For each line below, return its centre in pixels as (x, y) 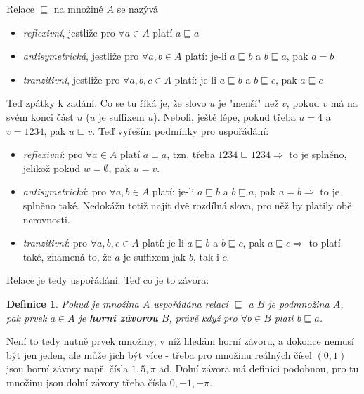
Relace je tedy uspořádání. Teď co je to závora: (108, 280)
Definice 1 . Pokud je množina (73, 303)
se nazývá (138, 8)
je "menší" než (248, 103)
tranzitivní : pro (55, 243)
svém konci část (40, 116)
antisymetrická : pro (64, 191)
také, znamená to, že (67, 256)
